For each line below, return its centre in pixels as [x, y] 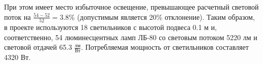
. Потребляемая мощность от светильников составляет [165, 47]
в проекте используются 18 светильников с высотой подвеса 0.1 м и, [111, 27]
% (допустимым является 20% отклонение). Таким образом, [162, 17]
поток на [18, 17]
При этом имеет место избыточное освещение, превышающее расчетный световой [131, 7]
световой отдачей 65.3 [38, 47]
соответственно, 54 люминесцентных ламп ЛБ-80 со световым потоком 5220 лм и [131, 37]
